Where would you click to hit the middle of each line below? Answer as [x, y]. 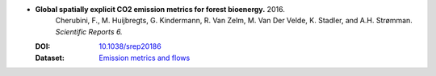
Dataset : [50, 58]
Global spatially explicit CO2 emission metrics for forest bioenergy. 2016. [160, 9]
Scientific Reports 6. [89, 31]
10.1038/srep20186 [130, 46]
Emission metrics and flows [145, 58]
